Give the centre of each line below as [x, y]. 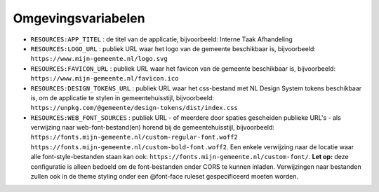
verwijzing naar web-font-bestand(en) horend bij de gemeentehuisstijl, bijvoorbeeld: [153, 128]
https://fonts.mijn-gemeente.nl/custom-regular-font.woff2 [134, 137]
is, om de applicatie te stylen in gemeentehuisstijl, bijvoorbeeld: [122, 97]
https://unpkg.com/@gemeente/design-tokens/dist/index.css [134, 108]
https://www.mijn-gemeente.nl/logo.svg [99, 59]
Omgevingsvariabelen [79, 18]
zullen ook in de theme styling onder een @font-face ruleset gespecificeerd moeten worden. [164, 177]
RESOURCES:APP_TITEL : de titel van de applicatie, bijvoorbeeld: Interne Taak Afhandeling [161, 39]
